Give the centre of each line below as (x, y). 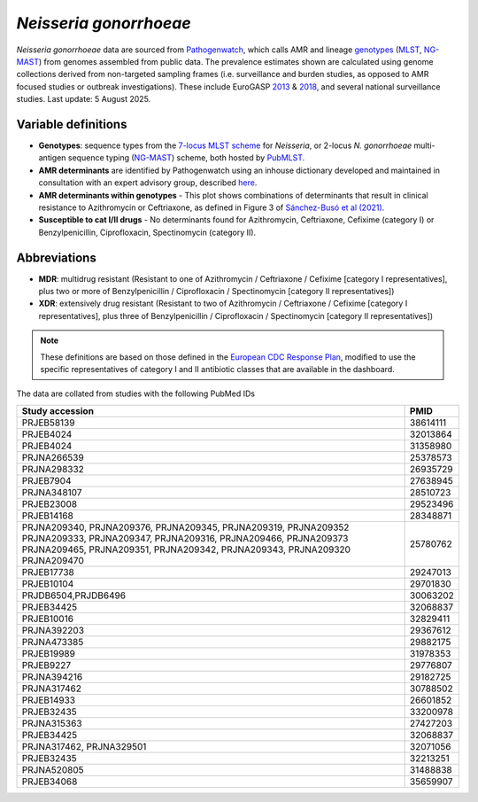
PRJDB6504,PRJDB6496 (74, 596)
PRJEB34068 (50, 782)
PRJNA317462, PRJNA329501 (84, 746)
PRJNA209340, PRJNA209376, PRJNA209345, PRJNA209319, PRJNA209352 (185, 527)
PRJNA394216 (52, 676)
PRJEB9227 (46, 665)
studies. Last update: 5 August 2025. (84, 99)
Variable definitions (72, 124)
